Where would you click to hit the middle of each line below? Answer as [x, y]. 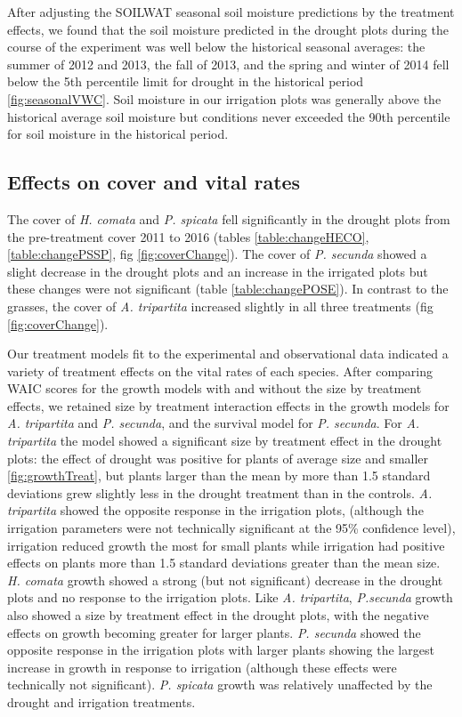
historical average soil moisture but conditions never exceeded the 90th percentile [229, 116]
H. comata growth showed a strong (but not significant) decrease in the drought [225, 580]
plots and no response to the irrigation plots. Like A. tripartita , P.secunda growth [230, 597]
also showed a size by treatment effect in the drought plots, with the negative [218, 615]
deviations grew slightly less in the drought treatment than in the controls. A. [220, 492]
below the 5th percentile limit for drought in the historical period [186, 81]
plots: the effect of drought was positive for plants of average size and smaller [218, 458]
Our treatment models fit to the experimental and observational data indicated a [228, 354]
